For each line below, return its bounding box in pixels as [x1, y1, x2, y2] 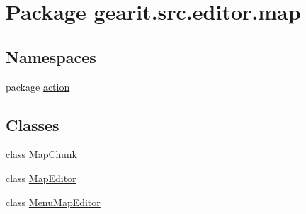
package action [6, 79, 70, 94]
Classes [6, 113, 59, 135]
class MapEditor [6, 170, 76, 185]
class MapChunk [6, 147, 77, 162]
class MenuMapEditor [6, 194, 101, 209]
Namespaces [6, 45, 96, 67]
